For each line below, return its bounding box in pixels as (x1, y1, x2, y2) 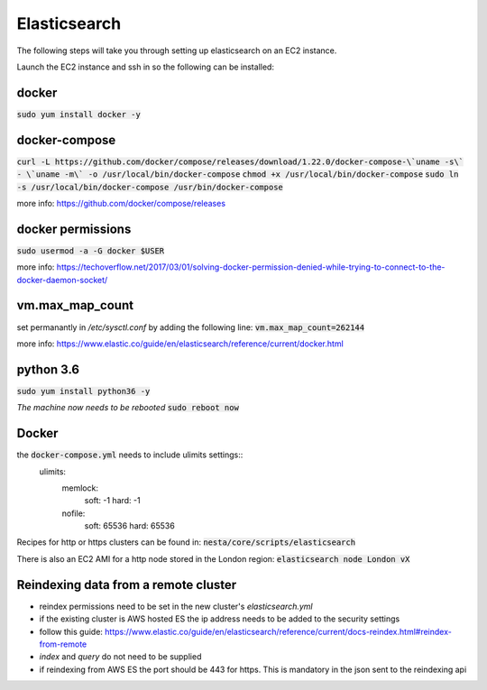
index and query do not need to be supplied (39, 651, 202, 662)
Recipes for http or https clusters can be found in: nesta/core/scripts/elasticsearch (16, 537, 356, 547)
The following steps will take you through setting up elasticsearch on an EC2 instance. (16, 45, 337, 56)
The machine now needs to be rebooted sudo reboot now (16, 402, 239, 413)
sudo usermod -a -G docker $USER (16, 245, 165, 256)
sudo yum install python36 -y (16, 386, 151, 396)
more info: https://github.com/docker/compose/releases (16, 198, 225, 208)
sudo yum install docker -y (16, 109, 142, 119)
